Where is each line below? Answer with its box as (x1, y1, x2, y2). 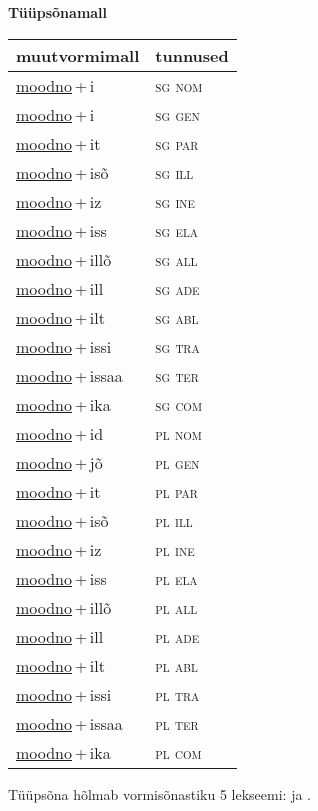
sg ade (155, 276, 200, 300)
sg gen (155, 102, 200, 126)
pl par (155, 479, 198, 503)
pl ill (155, 508, 193, 532)
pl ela (155, 566, 198, 590)
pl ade (155, 624, 200, 648)
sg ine (155, 189, 196, 213)
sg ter (155, 363, 199, 387)
